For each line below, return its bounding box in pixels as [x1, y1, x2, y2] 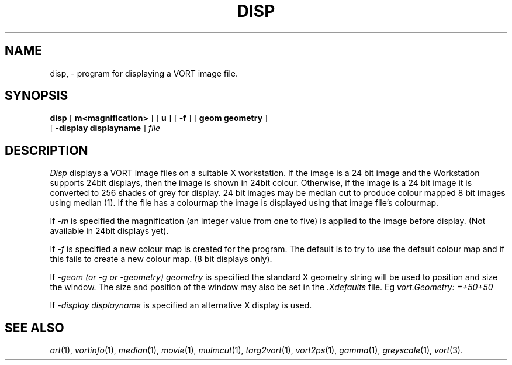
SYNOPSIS [5, 88, 68, 104]
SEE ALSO [5, 320, 64, 335]
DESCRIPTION [5, 143, 88, 158]
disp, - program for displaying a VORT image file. [50, 68, 238, 78]
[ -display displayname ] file [50, 123, 161, 133]
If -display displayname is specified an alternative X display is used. [50, 300, 312, 311]
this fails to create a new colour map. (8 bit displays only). [50, 254, 272, 264]
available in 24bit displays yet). [50, 226, 169, 236]
